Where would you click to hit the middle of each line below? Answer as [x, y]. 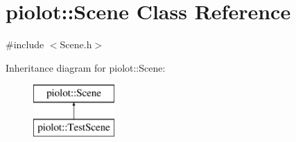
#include [25, 44]
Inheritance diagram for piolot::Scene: [86, 67]
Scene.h [76, 44]
